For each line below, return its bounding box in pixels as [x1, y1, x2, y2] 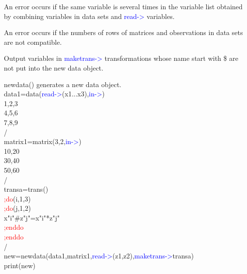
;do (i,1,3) [4, 193, 31, 203]
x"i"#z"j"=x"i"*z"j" [4, 212, 60, 222]
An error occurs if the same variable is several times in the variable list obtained [4, 1, 243, 11]
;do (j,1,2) [4, 203, 31, 213]
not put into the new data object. [4, 62, 103, 73]
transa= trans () [4, 184, 49, 194]
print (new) [4, 260, 36, 270]
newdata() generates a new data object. [4, 79, 121, 89]
